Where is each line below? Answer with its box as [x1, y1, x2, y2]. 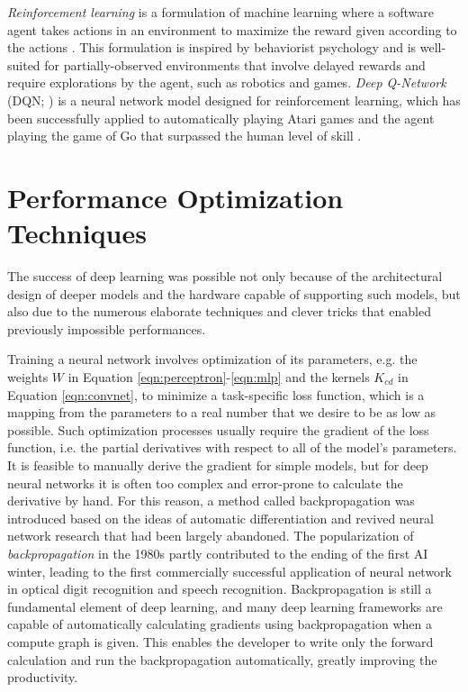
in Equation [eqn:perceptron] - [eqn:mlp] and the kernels [67, 368, 370, 387]
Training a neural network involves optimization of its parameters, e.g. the [7, 350, 418, 369]
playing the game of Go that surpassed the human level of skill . [7, 126, 362, 145]
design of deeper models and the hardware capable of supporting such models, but [7, 284, 461, 303]
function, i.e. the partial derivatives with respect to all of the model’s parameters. [7, 438, 457, 457]
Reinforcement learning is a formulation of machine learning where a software [7, 3, 434, 21]
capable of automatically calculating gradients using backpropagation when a [7, 615, 432, 633]
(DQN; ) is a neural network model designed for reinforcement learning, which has [7, 90, 461, 109]
